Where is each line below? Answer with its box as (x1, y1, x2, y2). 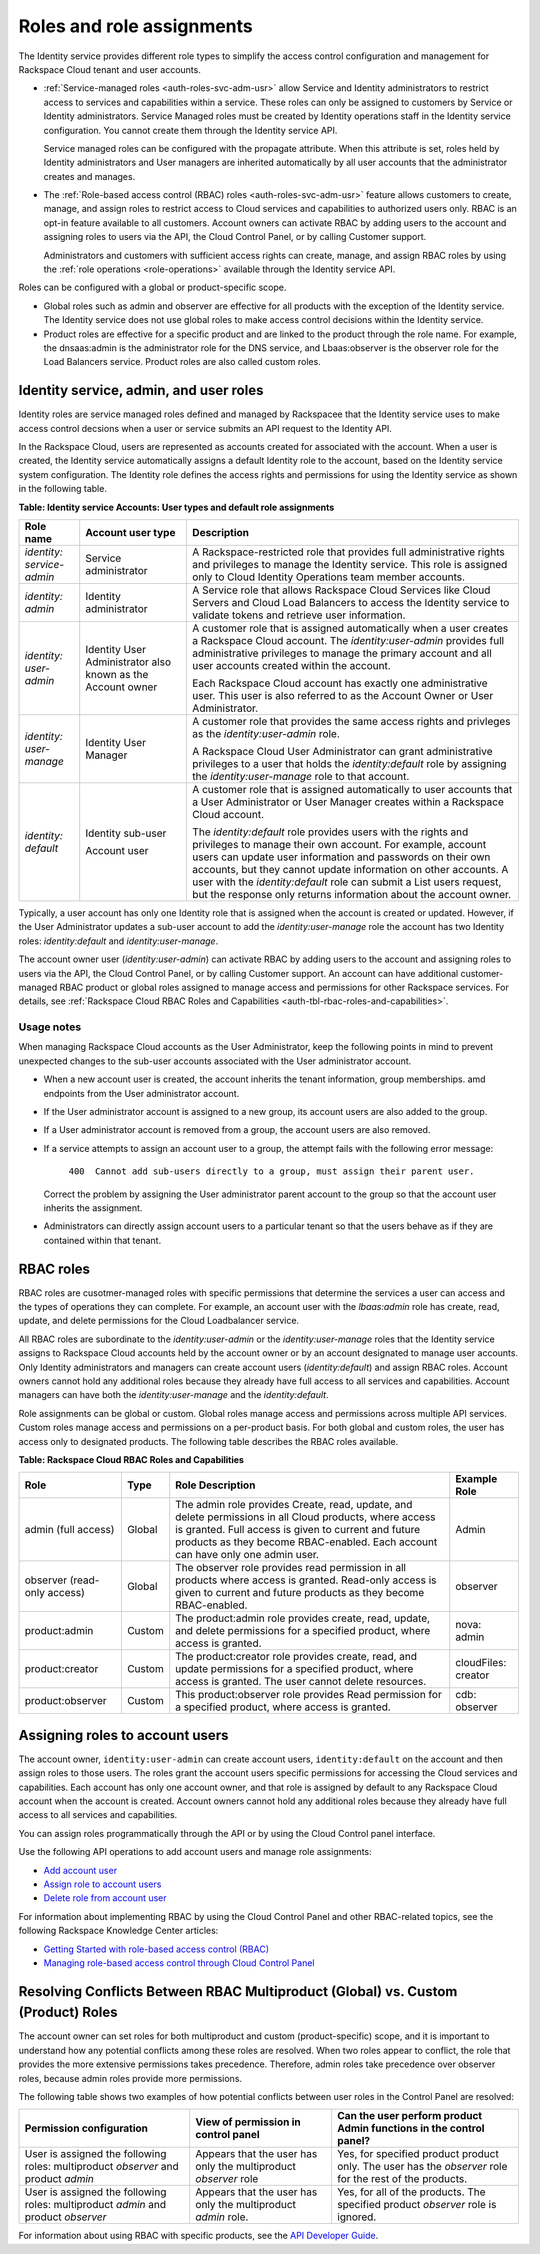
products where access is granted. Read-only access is (175, 1573, 437, 1587)
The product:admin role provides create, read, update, (175, 1611, 430, 1625)
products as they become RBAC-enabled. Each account (175, 1535, 438, 1549)
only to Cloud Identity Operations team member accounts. (191, 570, 465, 584)
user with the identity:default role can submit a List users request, (191, 875, 502, 889)
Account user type (85, 526, 176, 539)
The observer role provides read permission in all (175, 1561, 407, 1575)
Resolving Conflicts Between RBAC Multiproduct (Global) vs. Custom (18, 1983, 458, 2000)
